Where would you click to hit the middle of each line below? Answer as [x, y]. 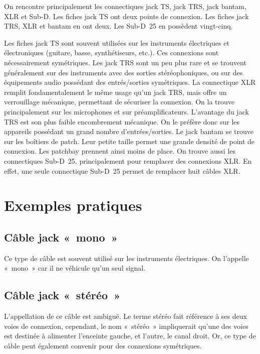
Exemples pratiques [73, 205]
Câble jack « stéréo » [62, 295]
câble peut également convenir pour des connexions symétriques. [103, 345]
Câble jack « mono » [61, 237]
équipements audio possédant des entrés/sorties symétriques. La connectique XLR [130, 82]
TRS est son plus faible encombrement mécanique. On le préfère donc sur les [122, 121]
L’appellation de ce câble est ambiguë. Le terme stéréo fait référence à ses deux [125, 316]
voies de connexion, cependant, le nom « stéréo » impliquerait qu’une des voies [126, 326]
